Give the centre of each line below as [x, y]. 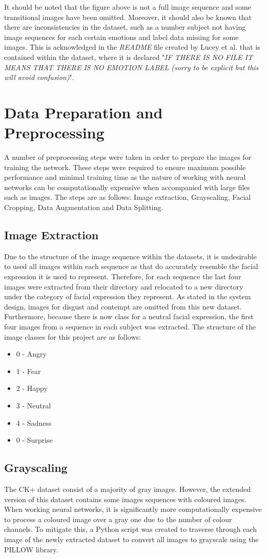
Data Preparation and [84, 112]
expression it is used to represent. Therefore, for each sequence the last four [123, 276]
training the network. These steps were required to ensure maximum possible [125, 167]
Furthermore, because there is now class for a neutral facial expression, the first [129, 316]
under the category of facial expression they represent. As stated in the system [128, 296]
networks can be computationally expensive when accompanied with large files [127, 187]
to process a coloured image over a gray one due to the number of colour [118, 519]
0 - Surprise [34, 440]
